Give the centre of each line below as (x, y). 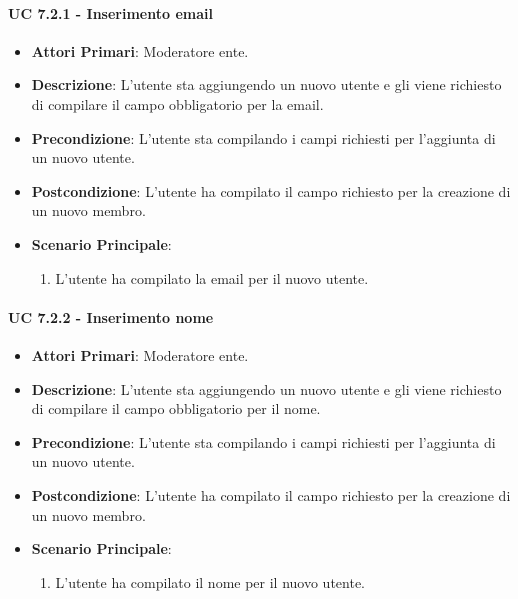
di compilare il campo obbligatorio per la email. (177, 103)
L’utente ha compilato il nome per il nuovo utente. (210, 581)
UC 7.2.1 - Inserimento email (110, 12)
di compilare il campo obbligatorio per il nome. (176, 408)
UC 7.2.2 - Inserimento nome (111, 316)
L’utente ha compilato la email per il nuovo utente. (212, 277)
